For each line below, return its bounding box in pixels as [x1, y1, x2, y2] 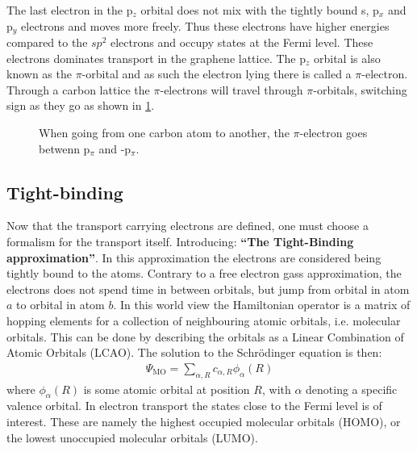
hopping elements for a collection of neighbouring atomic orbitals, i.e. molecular [6, 312, 401, 329]
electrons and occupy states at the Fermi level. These [111, 34, 373, 51]
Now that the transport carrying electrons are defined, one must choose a [6, 217, 369, 234]
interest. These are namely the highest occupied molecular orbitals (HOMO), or [6, 412, 401, 429]
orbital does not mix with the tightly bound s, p [140, 2, 379, 18]
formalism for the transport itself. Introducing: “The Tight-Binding [6, 233, 354, 249]
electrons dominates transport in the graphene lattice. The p [6, 49, 306, 66]
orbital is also [314, 49, 381, 66]
